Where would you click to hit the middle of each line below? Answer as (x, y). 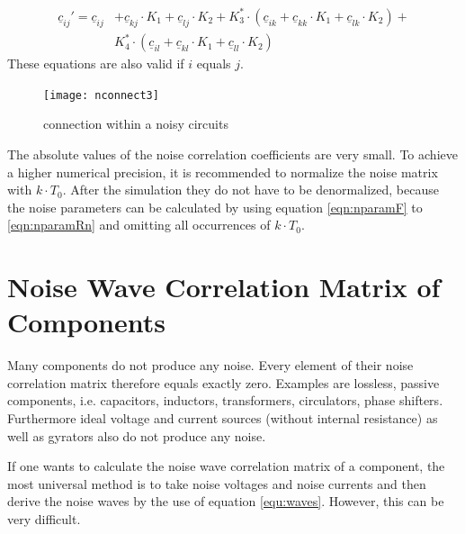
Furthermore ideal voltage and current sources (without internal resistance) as (223, 417)
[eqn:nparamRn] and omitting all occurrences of (139, 225)
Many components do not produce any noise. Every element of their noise (210, 365)
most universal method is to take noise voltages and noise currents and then (217, 483)
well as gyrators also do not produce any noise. (137, 435)
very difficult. (44, 518)
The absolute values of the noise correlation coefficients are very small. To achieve (232, 154)
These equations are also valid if (96, 63)
